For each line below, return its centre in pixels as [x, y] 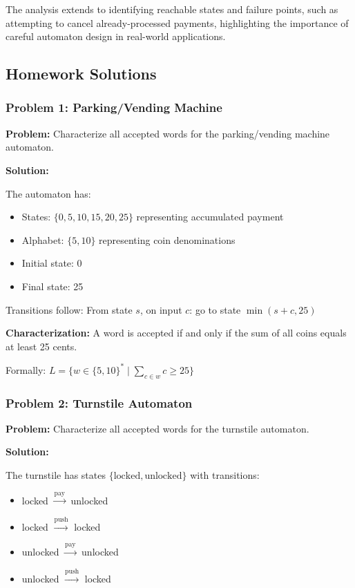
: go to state [215, 309]
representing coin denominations [167, 239]
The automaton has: [48, 193]
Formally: [26, 369]
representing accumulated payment [210, 217]
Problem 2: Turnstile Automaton [99, 402]
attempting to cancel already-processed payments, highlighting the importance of [177, 22]
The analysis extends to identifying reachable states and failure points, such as [172, 9]
